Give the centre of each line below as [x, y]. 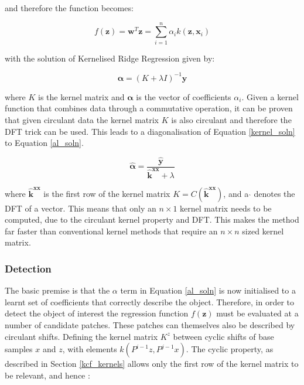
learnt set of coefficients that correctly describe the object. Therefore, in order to [150, 301]
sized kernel [263, 231]
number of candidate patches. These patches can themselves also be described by [150, 325]
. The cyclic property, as [230, 349]
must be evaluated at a [257, 313]
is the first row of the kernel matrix [107, 193]
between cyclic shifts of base [223, 336]
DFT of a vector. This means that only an [81, 208]
